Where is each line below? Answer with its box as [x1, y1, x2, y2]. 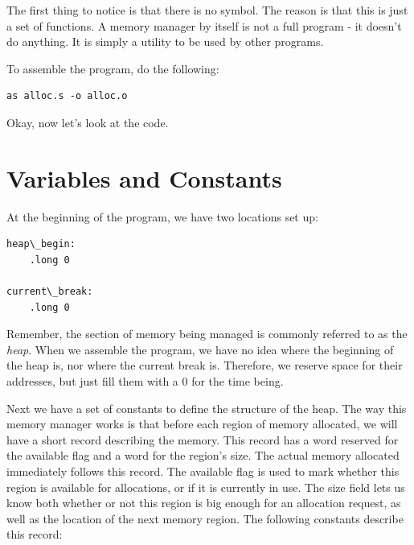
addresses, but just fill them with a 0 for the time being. [6, 373, 284, 390]
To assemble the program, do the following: [6, 60, 219, 76]
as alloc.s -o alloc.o [6, 90, 128, 102]
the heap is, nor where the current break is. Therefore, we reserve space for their [6, 357, 403, 374]
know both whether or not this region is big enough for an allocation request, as [6, 494, 401, 511]
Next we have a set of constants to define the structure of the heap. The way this [6, 399, 407, 416]
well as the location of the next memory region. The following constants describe [6, 510, 404, 526]
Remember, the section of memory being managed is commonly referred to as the [6, 325, 408, 342]
